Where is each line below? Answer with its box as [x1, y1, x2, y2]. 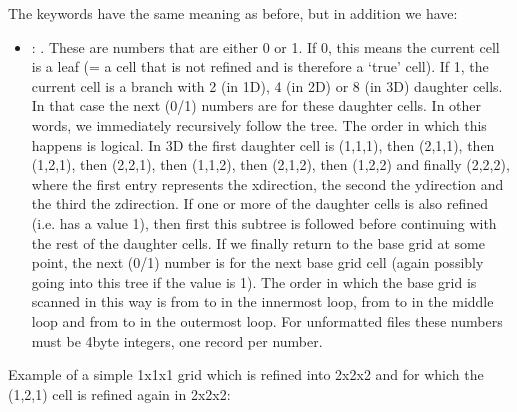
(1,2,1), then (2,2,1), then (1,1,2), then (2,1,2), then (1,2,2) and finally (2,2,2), [31, 154, 510, 175]
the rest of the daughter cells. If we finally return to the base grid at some [31, 232, 485, 253]
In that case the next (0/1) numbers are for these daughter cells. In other [31, 95, 482, 116]
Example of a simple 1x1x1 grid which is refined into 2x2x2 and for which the [8, 364, 484, 385]
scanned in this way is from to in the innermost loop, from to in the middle [31, 291, 494, 312]
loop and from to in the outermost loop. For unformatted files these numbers [31, 310, 503, 331]
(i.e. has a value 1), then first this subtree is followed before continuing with [31, 212, 497, 233]
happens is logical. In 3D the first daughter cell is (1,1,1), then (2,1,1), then [31, 134, 495, 155]
